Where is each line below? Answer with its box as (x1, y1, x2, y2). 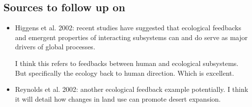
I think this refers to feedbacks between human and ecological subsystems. (15, 58, 239, 68)
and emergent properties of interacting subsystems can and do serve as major (15, 32, 248, 42)
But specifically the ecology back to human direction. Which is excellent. (15, 67, 234, 78)
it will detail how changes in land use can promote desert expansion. (15, 93, 221, 104)
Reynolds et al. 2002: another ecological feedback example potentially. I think (15, 84, 249, 94)
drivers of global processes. (15, 42, 95, 52)
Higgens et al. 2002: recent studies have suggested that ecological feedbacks (15, 22, 241, 33)
